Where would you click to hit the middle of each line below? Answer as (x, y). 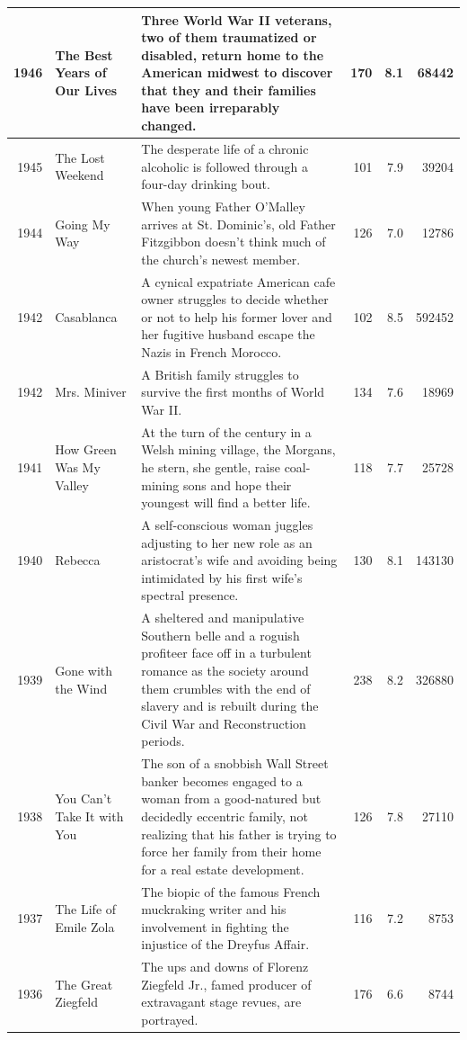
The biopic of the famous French (231, 891)
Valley (72, 484)
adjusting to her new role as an (227, 542)
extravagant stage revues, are (221, 1002)
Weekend (79, 175)
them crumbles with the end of (226, 688)
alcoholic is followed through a (225, 166)
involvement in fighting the (215, 926)
